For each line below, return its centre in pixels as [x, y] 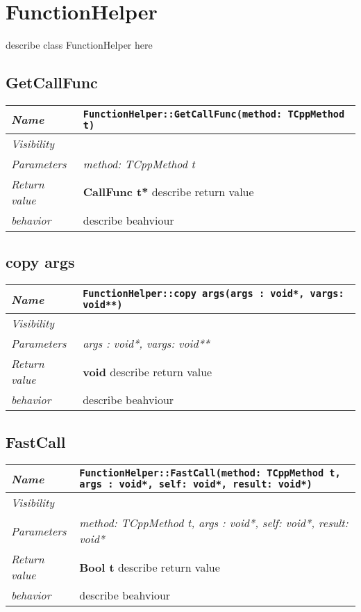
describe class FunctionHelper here [79, 45]
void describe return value [148, 371]
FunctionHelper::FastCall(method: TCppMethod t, [210, 473]
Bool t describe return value [150, 567]
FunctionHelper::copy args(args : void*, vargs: [213, 294]
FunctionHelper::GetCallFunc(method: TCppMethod [214, 114]
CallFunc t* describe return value [168, 192]
